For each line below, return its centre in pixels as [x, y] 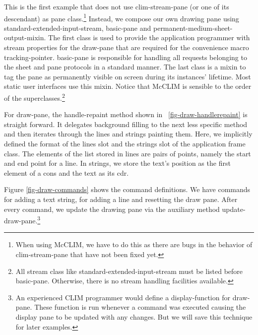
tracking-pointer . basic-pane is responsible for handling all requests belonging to [126, 57]
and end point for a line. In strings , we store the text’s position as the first [117, 163]
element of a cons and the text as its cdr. [66, 172]
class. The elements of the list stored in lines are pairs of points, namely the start [128, 153]
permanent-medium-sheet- [193, 28]
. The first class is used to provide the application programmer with [147, 37]
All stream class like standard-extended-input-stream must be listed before [129, 271]
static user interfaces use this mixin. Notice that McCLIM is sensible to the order [128, 86]
